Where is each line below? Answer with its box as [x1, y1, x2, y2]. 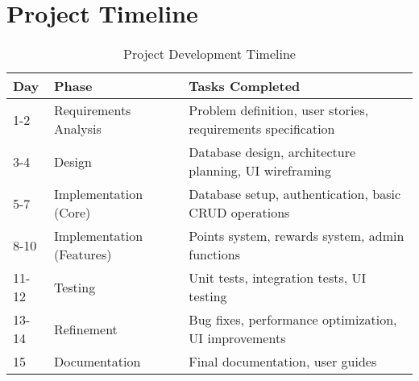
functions [189, 245, 240, 264]
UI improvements [189, 329, 286, 348]
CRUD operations [189, 203, 290, 222]
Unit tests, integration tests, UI [189, 268, 367, 288]
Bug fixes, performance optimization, [189, 310, 397, 329]
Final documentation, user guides [189, 352, 377, 371]
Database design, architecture [189, 143, 356, 162]
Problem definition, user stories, [189, 101, 369, 120]
